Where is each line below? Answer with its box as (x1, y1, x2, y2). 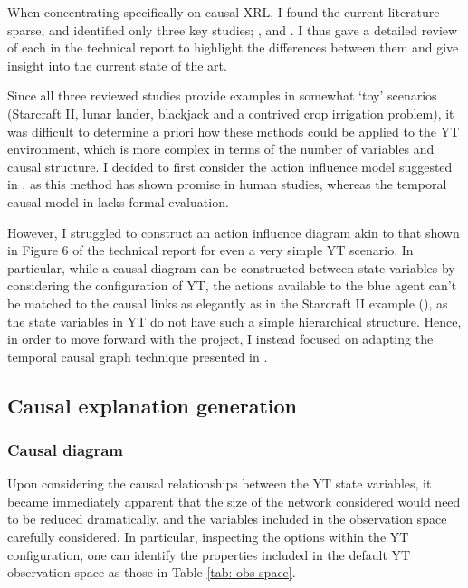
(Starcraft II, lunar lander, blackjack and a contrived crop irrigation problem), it (7, 103, 454, 122)
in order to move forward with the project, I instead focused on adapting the (7, 329, 434, 348)
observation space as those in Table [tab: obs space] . (7, 563, 296, 582)
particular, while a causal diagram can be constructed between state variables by (7, 258, 455, 277)
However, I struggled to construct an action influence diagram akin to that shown (7, 223, 460, 242)
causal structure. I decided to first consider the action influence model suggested (7, 156, 453, 175)
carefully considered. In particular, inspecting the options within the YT (7, 527, 409, 546)
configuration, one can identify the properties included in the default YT (7, 545, 411, 564)
